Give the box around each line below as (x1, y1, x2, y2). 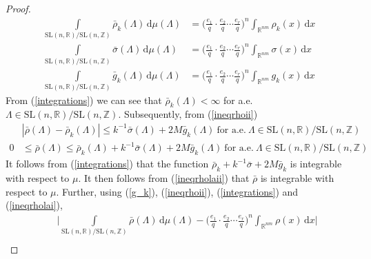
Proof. (6, 1, 31, 15)
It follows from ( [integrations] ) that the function (6, 156, 209, 171)
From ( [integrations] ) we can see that (6, 92, 162, 107)
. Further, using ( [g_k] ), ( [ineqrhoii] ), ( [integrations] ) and (56, 184, 299, 198)
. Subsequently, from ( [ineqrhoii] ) (118, 107, 258, 121)
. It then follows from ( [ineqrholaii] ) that (78, 171, 250, 185)
